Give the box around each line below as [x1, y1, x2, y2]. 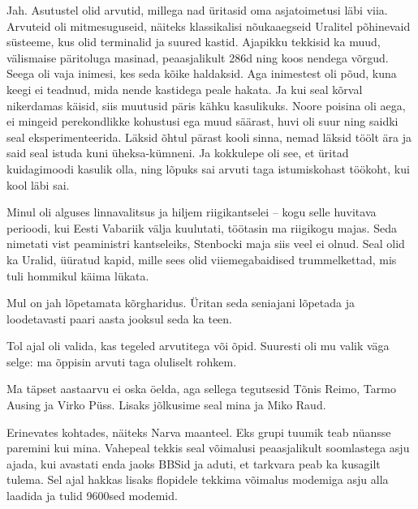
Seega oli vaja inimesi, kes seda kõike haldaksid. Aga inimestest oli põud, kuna [6, 65, 397, 82]
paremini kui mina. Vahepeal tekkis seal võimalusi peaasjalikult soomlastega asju [6, 439, 410, 456]
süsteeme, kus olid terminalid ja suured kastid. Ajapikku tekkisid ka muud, [6, 33, 381, 50]
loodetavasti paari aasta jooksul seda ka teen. [6, 310, 233, 327]
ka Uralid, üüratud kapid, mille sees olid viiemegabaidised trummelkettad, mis [6, 250, 397, 267]
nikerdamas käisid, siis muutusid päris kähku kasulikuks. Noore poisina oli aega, [6, 96, 406, 113]
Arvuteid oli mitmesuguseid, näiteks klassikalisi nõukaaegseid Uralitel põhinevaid [6, 17, 411, 34]
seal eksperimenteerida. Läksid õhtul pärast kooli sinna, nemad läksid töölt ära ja [6, 128, 412, 145]
